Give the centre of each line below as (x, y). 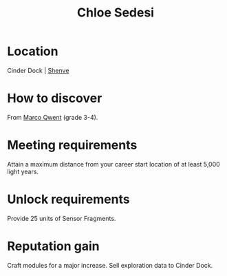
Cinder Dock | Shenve (38, 70)
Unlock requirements (68, 199)
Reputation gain (53, 246)
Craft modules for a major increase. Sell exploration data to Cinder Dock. (110, 265)
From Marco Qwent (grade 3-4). (53, 117)
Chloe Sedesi (116, 13)
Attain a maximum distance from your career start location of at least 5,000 (113, 164)
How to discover (55, 98)
